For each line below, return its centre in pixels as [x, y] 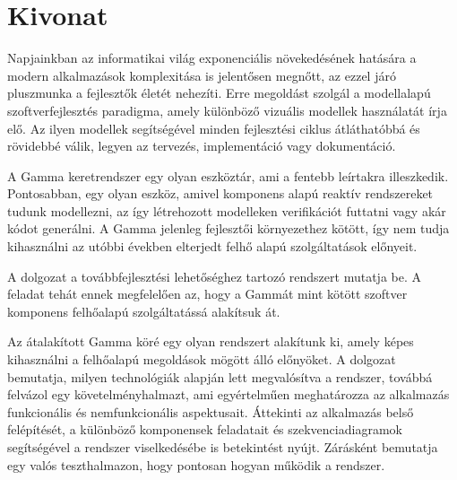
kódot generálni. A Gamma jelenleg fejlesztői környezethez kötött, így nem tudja [228, 228]
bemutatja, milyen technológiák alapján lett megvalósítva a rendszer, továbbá [220, 376]
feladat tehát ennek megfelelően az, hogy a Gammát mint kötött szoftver [207, 294]
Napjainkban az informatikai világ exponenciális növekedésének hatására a [212, 58]
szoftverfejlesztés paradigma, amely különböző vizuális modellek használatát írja [227, 110]
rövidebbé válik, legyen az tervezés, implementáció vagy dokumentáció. [202, 146]
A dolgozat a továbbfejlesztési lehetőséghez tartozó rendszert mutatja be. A [214, 276]
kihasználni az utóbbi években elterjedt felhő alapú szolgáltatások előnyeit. [212, 246]
